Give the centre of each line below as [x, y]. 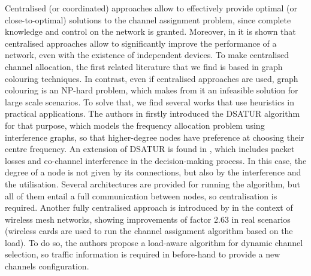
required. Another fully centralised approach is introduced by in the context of [149, 207]
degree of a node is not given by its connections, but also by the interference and [153, 172]
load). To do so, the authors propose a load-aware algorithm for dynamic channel [154, 242]
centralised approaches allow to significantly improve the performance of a [141, 43]
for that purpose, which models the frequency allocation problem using [135, 125]
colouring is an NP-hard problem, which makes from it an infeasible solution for [152, 90]
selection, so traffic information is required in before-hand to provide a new [143, 254]
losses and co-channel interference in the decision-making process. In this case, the [156, 160]
